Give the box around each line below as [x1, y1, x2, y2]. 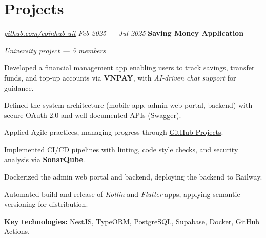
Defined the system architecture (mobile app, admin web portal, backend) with [4, 100, 253, 110]
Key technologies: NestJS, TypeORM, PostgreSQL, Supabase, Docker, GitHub [4, 215, 260, 226]
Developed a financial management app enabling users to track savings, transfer [4, 62, 255, 73]
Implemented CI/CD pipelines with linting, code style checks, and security [4, 144, 238, 154]
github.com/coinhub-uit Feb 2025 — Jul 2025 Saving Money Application [4, 28, 244, 38]
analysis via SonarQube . [4, 154, 85, 165]
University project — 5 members [4, 45, 106, 55]
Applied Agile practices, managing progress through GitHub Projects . [4, 127, 223, 137]
